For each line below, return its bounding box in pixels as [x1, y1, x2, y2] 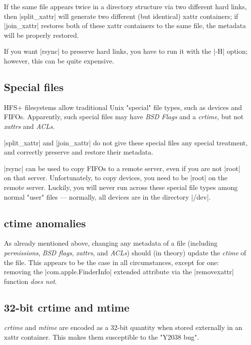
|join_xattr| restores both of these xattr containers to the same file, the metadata [4, 20, 246, 31]
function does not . [4, 276, 57, 286]
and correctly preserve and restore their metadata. [4, 147, 154, 157]
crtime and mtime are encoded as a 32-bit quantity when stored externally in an [4, 322, 242, 332]
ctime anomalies [4, 215, 86, 230]
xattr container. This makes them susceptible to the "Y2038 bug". [4, 332, 199, 342]
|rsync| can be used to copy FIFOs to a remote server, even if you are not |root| [4, 163, 240, 173]
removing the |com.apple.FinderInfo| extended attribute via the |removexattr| [4, 267, 234, 277]
